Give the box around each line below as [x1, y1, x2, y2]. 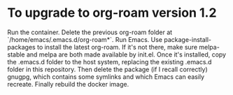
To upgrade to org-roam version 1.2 [7, 5, 217, 21]
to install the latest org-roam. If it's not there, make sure [37, 43, 198, 51]
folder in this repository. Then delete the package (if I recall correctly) [7, 65, 208, 73]
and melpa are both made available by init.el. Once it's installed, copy [26, 50, 226, 59]
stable [7, 50, 26, 59]
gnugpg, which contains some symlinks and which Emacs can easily [7, 72, 205, 81]
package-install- [164, 35, 212, 43]
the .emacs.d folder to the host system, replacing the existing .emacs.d [7, 57, 212, 66]
